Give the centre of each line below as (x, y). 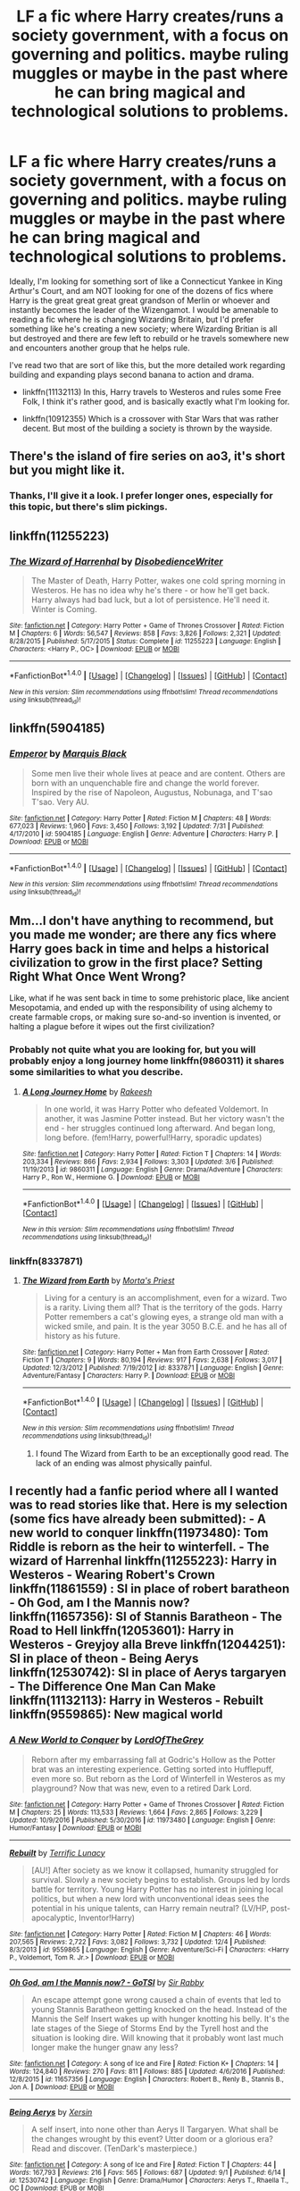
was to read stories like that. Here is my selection (149, 1505)
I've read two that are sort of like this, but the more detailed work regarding (147, 365)
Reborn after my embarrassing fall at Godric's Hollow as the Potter (153, 1759)
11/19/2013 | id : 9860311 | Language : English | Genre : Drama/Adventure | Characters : (152, 1169)
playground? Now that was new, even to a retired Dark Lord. (142, 1788)
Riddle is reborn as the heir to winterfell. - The (139, 1547)
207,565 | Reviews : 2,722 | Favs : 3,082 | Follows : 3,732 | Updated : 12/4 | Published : (138, 1942)
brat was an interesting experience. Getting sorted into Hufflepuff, (152, 1769)
